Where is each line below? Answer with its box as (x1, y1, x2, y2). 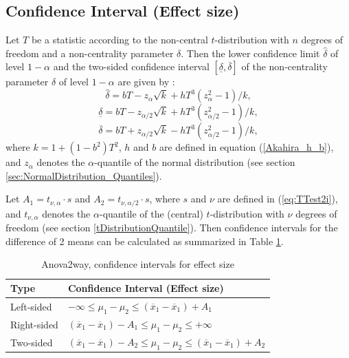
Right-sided (10, 317, 58, 331)
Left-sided (10, 299, 52, 313)
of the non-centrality (241, 59, 328, 74)
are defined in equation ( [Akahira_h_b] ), (159, 140, 334, 154)
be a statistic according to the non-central (31, 32, 208, 47)
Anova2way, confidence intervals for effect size (41, 257, 234, 271)
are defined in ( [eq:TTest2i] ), (217, 191, 338, 206)
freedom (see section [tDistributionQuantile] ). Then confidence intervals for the (5, 220, 338, 235)
